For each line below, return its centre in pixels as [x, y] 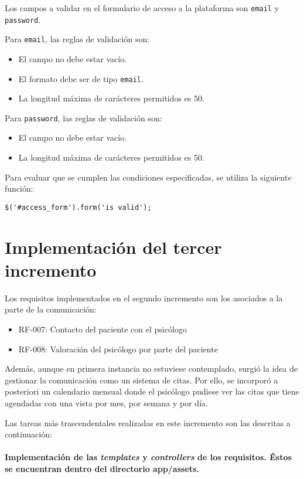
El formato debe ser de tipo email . [81, 78]
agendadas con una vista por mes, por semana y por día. [106, 402]
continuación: [28, 434]
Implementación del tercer [113, 247]
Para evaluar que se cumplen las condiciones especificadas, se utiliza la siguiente [148, 177]
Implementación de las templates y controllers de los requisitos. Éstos [148, 457]
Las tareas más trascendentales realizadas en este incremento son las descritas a [148, 422]
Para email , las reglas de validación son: [77, 39]
